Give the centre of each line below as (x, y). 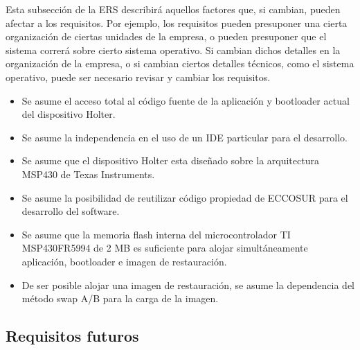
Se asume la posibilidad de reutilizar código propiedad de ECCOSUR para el (185, 197)
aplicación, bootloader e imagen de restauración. (124, 261)
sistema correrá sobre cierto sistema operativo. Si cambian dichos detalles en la (173, 50)
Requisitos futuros (72, 336)
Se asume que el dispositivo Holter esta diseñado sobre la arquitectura (170, 160)
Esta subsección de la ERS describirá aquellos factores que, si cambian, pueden (173, 9)
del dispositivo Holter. (69, 114)
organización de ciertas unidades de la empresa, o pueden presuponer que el (166, 36)
